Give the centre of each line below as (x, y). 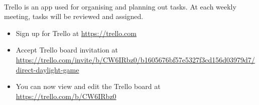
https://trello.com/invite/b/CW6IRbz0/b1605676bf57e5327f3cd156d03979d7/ (135, 59)
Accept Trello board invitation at (67, 50)
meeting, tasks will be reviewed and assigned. (74, 16)
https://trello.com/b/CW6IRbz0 (66, 96)
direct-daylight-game (47, 69)
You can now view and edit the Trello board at (88, 86)
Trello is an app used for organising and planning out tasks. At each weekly (120, 6)
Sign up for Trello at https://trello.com (76, 33)
